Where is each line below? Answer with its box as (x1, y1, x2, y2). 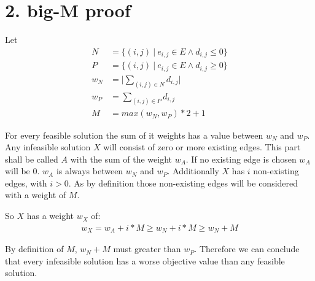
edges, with (5, 176, 47, 189)
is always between (56, 164, 123, 177)
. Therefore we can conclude (194, 242, 300, 255)
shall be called (5, 152, 58, 165)
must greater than (113, 242, 181, 255)
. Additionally (167, 164, 219, 177)
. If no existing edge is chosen (185, 152, 297, 165)
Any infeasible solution (5, 140, 91, 153)
